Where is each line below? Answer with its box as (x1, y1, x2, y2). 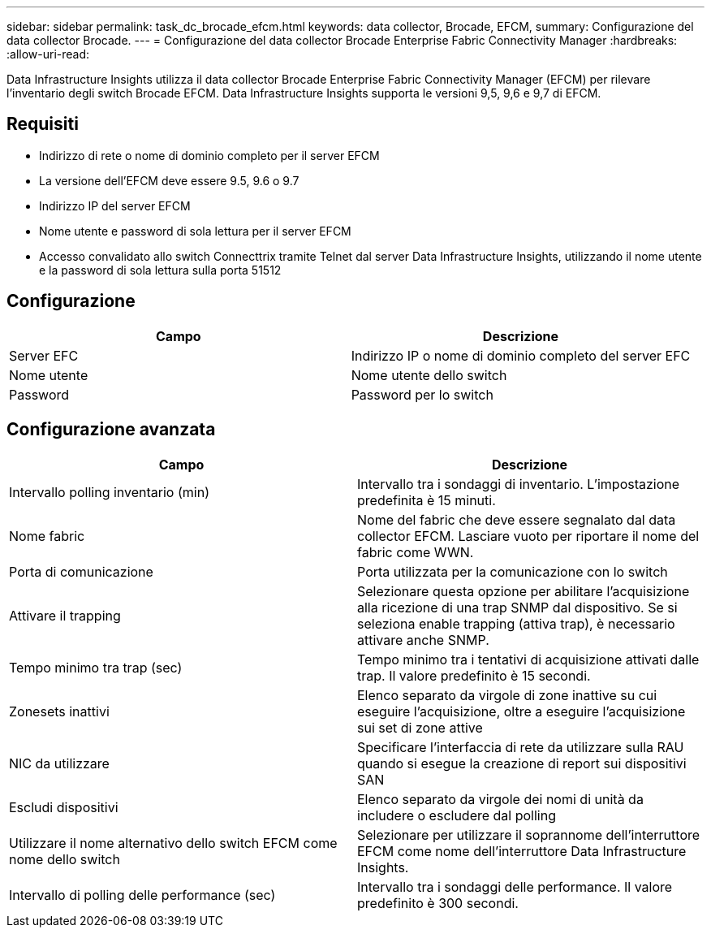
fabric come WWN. (357, 543, 474, 560)
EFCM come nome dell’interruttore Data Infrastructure (357, 842, 687, 859)
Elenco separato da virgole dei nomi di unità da (357, 790, 644, 807)
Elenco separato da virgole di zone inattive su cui (357, 686, 657, 703)
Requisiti (6, 114, 79, 135)
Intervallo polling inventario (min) (9, 483, 209, 500)
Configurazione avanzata (6, 419, 216, 440)
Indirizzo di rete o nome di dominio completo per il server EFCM (39, 148, 380, 162)
